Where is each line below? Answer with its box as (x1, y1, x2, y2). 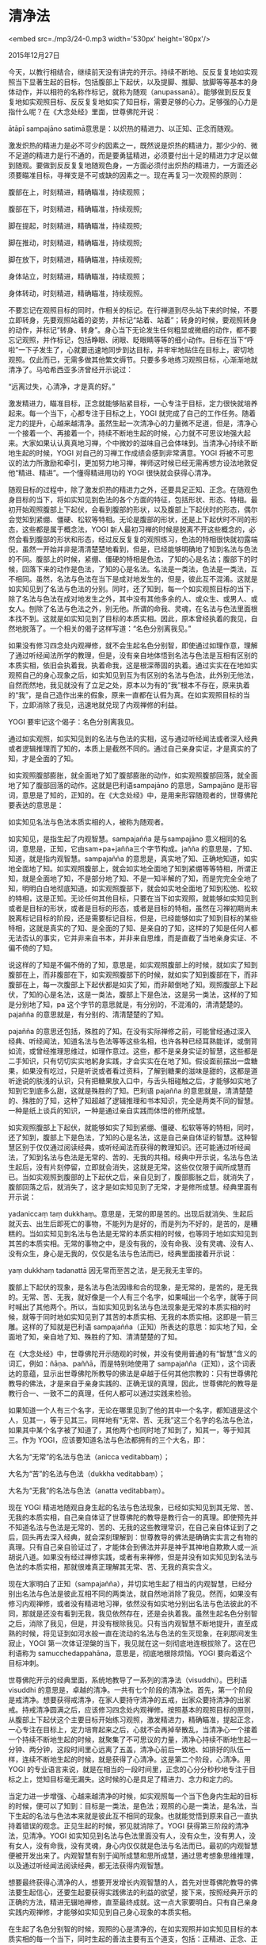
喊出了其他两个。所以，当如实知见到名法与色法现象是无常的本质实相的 (14, 1302, 244, 1312)
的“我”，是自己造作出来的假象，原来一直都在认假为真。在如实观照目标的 (8, 690, 244, 699)
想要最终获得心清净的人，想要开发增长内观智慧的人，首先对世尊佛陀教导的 (8, 1878, 251, 1887)
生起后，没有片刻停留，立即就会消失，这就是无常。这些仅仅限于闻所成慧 (8, 1162, 244, 1171)
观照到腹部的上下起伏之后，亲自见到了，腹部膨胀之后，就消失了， (42, 1172, 258, 1182)
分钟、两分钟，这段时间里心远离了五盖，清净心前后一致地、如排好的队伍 (8, 1744, 244, 1754)
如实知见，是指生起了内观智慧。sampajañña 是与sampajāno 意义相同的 (8, 834, 240, 844)
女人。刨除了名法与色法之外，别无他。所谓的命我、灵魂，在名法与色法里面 (8, 604, 251, 613)
